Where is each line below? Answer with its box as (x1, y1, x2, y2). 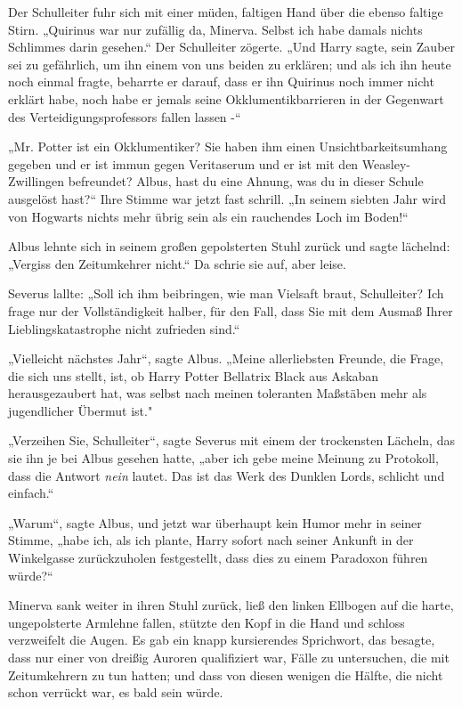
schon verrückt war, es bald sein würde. (8, 683, 223, 702)
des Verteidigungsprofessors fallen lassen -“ (8, 107, 241, 126)
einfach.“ (8, 484, 54, 502)
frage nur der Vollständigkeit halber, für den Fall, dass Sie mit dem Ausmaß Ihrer (8, 301, 453, 320)
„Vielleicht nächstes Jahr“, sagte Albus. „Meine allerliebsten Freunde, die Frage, (8, 349, 444, 368)
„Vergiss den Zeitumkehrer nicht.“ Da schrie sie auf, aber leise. (8, 254, 346, 272)
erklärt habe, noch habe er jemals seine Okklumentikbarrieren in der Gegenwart (8, 89, 444, 108)
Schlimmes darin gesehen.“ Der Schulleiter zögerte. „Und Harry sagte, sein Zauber (8, 37, 456, 56)
